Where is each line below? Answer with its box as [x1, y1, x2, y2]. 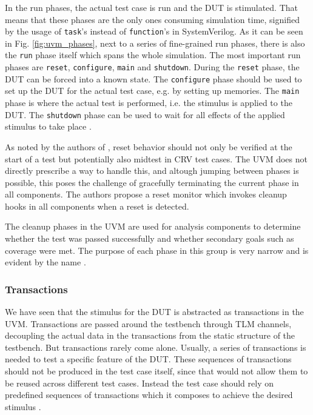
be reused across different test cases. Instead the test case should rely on [5, 376, 274, 389]
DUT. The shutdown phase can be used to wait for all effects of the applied [5, 108, 285, 121]
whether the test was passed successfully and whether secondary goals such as [5, 232, 294, 245]
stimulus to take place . [5, 120, 92, 133]
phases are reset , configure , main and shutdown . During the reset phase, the [5, 61, 300, 73]
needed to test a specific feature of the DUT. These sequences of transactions [5, 353, 292, 365]
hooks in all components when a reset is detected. [5, 199, 189, 212]
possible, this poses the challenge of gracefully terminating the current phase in [5, 176, 299, 188]
